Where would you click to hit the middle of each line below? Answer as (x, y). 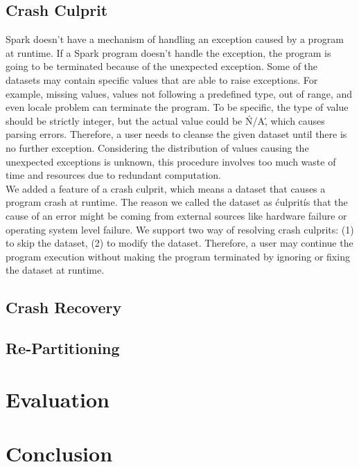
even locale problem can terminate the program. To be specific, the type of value (177, 107)
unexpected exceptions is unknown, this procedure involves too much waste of (171, 161)
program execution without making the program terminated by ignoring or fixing (178, 256)
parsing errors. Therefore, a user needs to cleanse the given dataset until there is (176, 134)
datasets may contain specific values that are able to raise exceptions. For (162, 79)
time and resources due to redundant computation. (114, 175)
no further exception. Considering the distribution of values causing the (157, 147)
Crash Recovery (64, 307)
